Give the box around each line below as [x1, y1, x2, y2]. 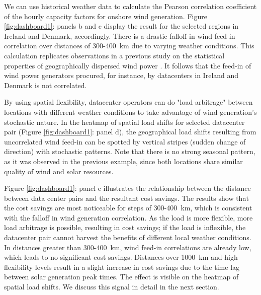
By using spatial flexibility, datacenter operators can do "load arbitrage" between [4, 97, 253, 107]
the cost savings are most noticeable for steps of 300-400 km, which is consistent [4, 202, 252, 213]
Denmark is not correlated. [4, 80, 87, 90]
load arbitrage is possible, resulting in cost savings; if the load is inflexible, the [4, 222, 246, 233]
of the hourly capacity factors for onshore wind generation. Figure [4, 11, 207, 21]
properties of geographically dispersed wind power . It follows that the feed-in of [4, 60, 251, 70]
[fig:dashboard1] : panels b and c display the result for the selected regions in [4, 21, 239, 31]
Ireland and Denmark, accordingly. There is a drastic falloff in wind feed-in [4, 30, 235, 41]
